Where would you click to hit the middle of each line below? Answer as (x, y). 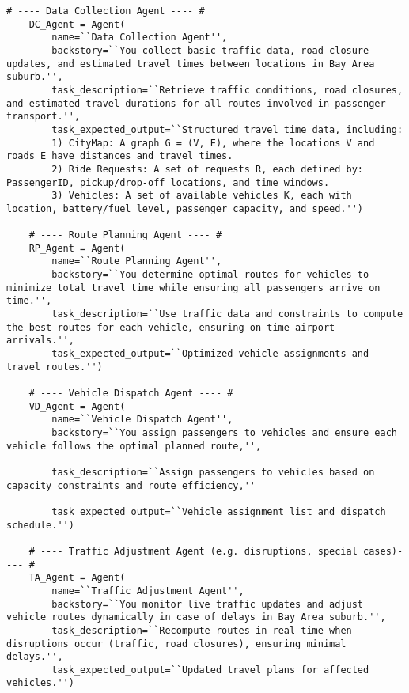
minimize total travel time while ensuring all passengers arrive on (193, 288)
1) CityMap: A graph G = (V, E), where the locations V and (213, 143)
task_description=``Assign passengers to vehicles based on (213, 472)
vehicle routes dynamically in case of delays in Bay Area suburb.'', (196, 617)
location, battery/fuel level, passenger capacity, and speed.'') (185, 208)
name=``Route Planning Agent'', (137, 261)
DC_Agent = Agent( (77, 24)
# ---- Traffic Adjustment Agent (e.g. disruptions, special (193, 551)
